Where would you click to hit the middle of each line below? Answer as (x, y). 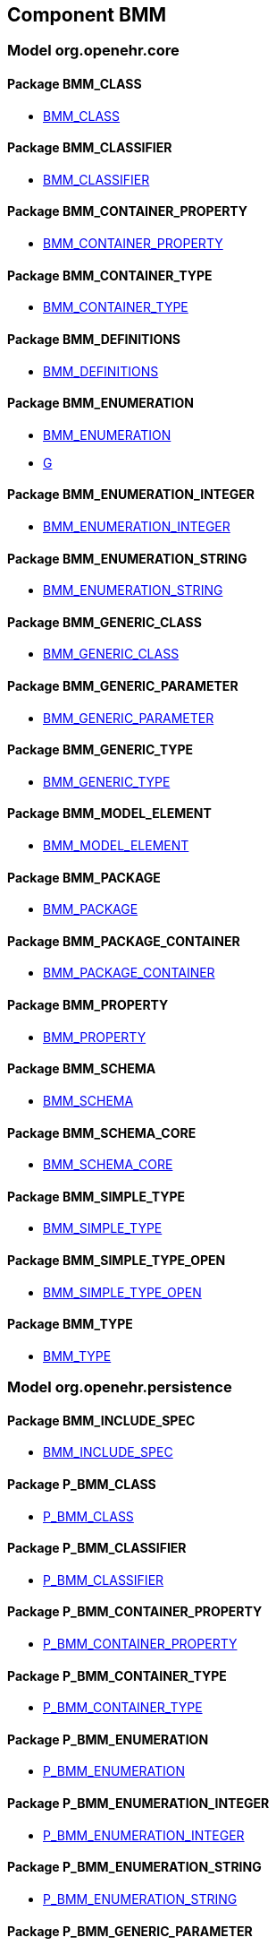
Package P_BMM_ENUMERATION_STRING (134, 1867)
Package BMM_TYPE (70, 1324)
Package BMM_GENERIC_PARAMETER (123, 686)
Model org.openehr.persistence (120, 1387)
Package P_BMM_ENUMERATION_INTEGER (138, 1804)
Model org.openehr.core (93, 51)
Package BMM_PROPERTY (88, 1005)
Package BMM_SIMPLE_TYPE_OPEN (117, 1260)
